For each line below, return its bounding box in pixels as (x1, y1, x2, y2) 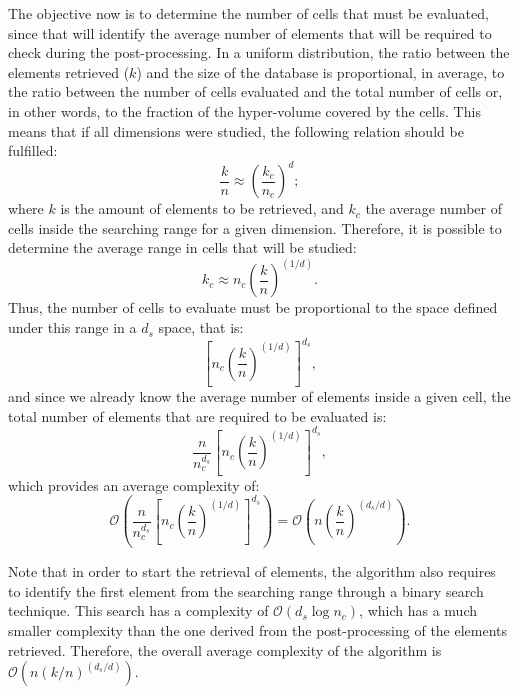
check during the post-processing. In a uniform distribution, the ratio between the (8, 42, 510, 63)
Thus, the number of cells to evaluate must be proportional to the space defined (8, 297, 498, 318)
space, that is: (158, 317, 244, 338)
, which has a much (359, 600, 478, 621)
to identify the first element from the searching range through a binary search (8, 580, 484, 601)
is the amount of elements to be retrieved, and (60, 198, 344, 219)
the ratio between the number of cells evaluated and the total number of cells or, (8, 81, 503, 102)
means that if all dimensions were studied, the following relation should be (8, 120, 464, 141)
